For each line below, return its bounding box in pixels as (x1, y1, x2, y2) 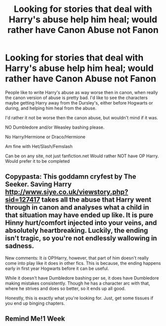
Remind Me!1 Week (5, 315, 65, 323)
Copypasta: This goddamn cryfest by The (5, 173, 136, 181)
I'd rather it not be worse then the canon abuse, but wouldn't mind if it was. (5, 114, 158, 120)
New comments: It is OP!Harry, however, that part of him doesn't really (5, 255, 149, 261)
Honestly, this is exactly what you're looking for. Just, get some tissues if (5, 295, 154, 301)
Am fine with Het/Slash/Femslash (5, 143, 73, 149)
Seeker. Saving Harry (5, 180, 72, 188)
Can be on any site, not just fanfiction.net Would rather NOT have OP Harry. (5, 153, 159, 159)
